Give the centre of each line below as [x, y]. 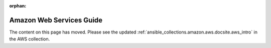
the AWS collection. [30, 39]
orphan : [18, 6]
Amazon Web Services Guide [56, 20]
